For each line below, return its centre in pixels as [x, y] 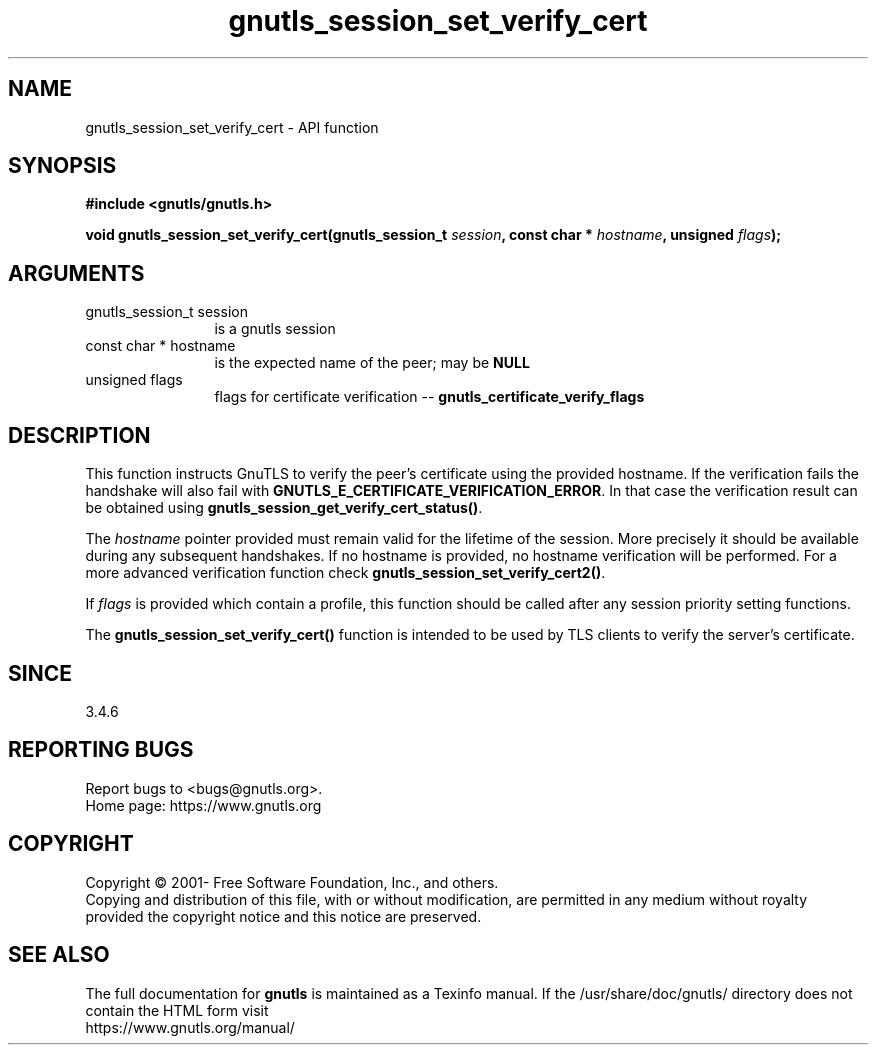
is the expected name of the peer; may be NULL [372, 363]
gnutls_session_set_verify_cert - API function [232, 127]
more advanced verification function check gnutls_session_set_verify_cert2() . [345, 573]
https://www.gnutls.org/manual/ [190, 1027]
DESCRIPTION [79, 435]
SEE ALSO [59, 955]
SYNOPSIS [62, 166]
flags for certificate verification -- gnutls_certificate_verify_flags [429, 397]
